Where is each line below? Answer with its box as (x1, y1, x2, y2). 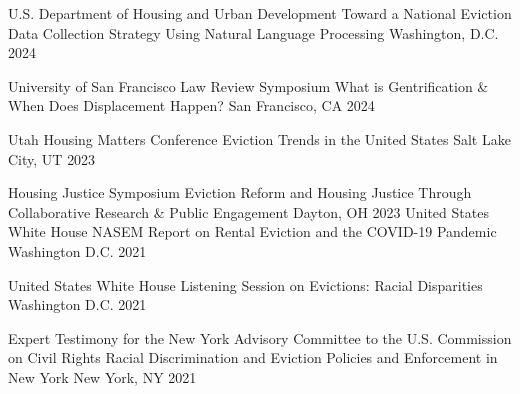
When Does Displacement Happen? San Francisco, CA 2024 (8, 95, 375, 116)
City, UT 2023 (8, 148, 96, 169)
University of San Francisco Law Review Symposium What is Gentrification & (8, 75, 489, 96)
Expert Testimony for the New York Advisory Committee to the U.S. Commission (8, 327, 512, 348)
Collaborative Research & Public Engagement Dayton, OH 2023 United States (8, 201, 489, 222)
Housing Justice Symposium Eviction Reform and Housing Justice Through (8, 182, 472, 203)
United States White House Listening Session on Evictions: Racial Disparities (8, 274, 483, 295)
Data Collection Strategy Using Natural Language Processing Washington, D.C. (8, 22, 499, 43)
